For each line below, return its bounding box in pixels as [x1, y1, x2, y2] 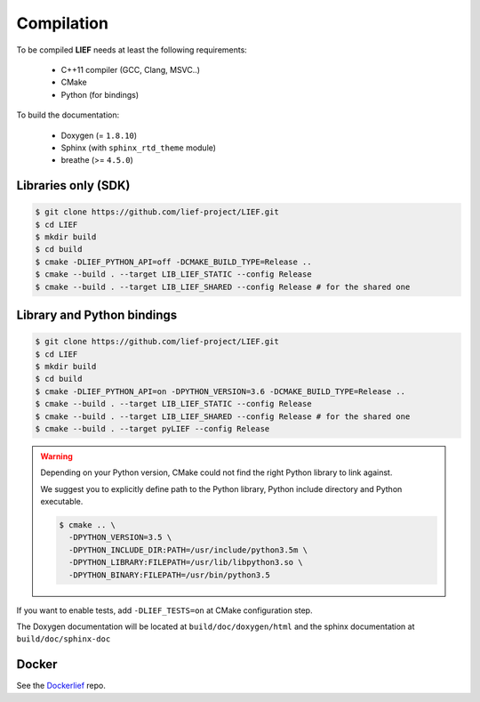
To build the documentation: [16, 109, 120, 120]
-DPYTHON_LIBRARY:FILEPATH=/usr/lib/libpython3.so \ [68, 557, 303, 568]
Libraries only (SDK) [16, 178, 131, 193]
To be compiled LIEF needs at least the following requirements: [16, 44, 248, 55]
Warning [40, 450, 73, 462]
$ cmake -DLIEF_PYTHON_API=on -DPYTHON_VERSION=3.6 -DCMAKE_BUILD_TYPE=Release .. [35, 386, 406, 396]
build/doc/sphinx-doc [16, 634, 111, 644]
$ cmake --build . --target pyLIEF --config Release [35, 424, 270, 433]
